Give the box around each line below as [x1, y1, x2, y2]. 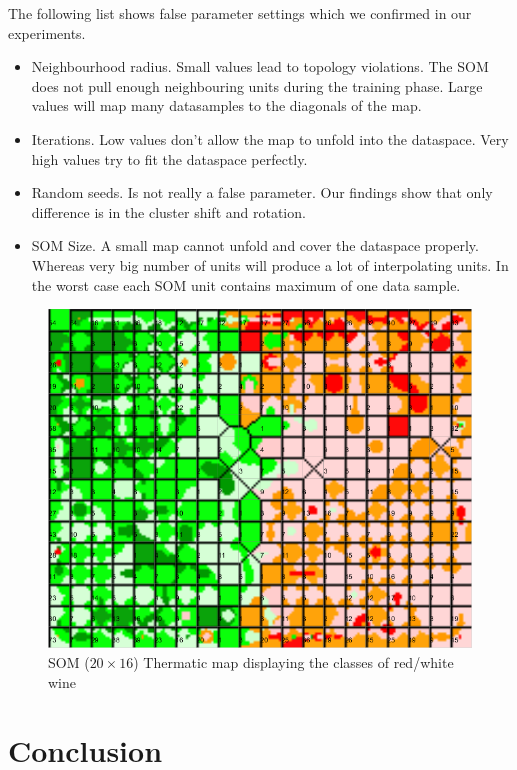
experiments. [8, 22, 86, 43]
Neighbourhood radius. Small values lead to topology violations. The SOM [31, 56, 489, 77]
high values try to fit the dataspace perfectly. [31, 148, 308, 169]
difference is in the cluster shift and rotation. [31, 201, 306, 222]
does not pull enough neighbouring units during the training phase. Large [31, 75, 483, 96]
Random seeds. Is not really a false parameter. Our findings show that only [31, 182, 493, 203]
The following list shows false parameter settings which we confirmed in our [8, 3, 472, 23]
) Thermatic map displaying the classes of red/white [133, 651, 454, 672]
